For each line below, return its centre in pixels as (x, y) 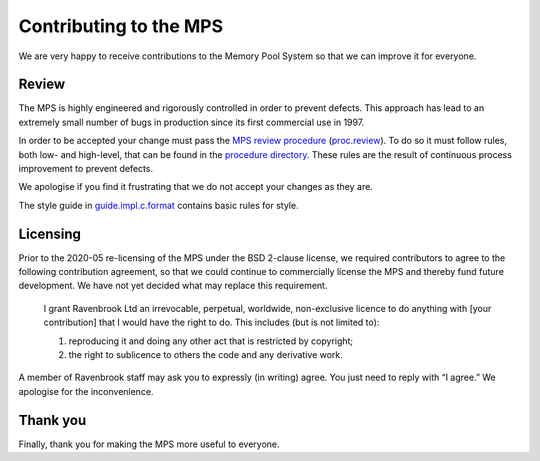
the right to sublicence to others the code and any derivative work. (206, 355)
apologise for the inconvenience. (86, 391)
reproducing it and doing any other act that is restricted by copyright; (211, 341)
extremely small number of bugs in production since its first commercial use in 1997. (191, 122)
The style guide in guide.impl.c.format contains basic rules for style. (158, 205)
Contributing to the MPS (121, 26)
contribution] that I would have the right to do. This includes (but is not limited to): (211, 322)
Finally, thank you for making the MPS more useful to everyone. (149, 444)
